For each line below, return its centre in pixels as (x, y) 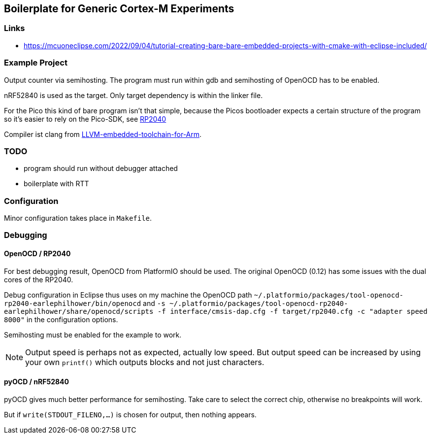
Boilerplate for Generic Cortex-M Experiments (119, 9)
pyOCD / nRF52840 (36, 382)
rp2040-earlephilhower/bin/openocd (73, 303)
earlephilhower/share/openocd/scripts (79, 311)
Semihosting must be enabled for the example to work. (93, 335)
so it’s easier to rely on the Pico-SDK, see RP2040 (85, 119)
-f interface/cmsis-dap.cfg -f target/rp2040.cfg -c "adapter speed (292, 311)
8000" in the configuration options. (61, 319)
